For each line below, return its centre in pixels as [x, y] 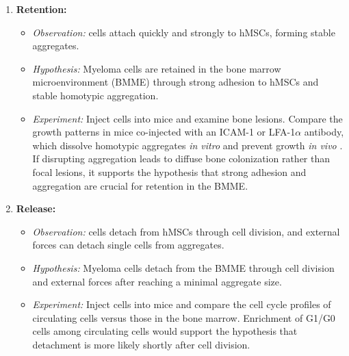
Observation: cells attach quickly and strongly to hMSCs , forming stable [184, 32]
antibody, [324, 132]
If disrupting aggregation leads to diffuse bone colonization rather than [181, 158]
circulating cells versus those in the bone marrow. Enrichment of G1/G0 [184, 317]
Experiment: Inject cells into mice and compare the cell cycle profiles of [182, 304]
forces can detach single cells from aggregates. [128, 245]
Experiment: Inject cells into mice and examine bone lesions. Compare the [188, 118]
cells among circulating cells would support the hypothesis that [165, 331]
